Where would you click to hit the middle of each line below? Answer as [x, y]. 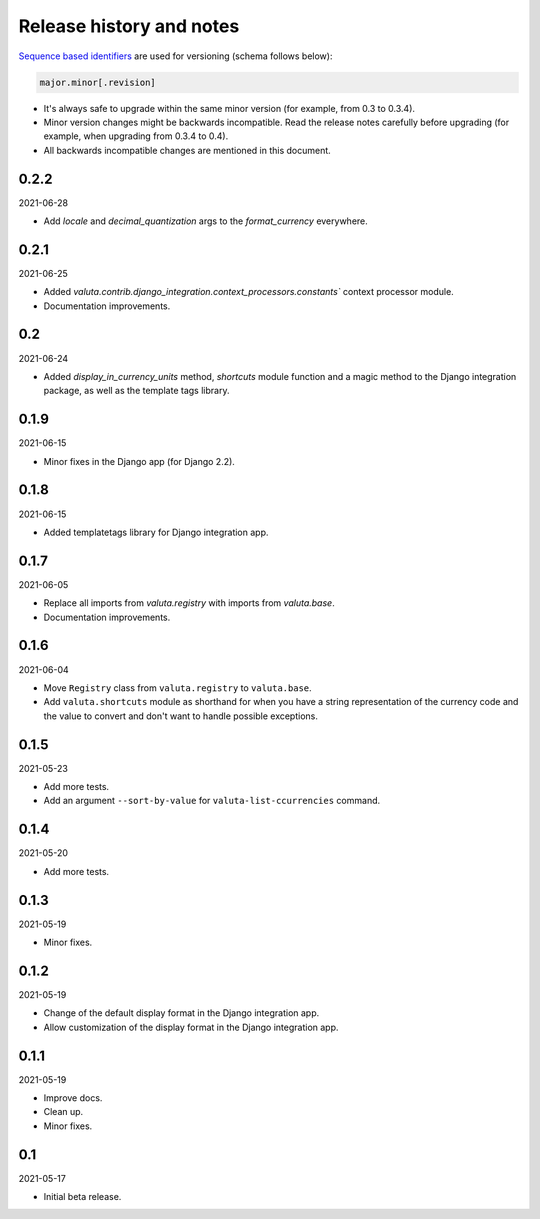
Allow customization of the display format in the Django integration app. [191, 1027]
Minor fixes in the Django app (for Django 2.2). [139, 461]
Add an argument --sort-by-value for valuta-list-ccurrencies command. [212, 801]
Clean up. [63, 1112]
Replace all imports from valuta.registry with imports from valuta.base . [189, 603]
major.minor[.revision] [98, 82]
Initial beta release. [82, 1197]
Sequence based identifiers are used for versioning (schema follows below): [175, 56]
